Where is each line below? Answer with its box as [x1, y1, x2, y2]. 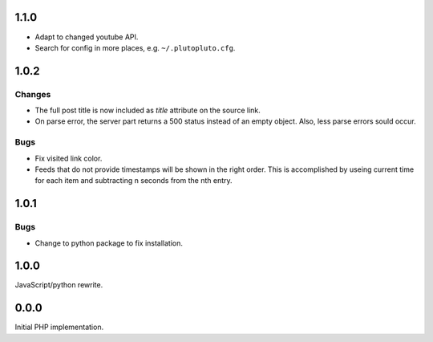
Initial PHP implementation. [14, 322, 104, 332]
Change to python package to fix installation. [34, 238, 184, 248]
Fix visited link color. [34, 153, 103, 163]
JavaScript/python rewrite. [14, 280, 103, 290]
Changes [14, 88, 51, 100]
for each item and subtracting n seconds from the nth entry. [34, 176, 233, 185]
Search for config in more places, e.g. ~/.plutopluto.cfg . [34, 43, 236, 52]
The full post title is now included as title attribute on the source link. [34, 105, 261, 116]
